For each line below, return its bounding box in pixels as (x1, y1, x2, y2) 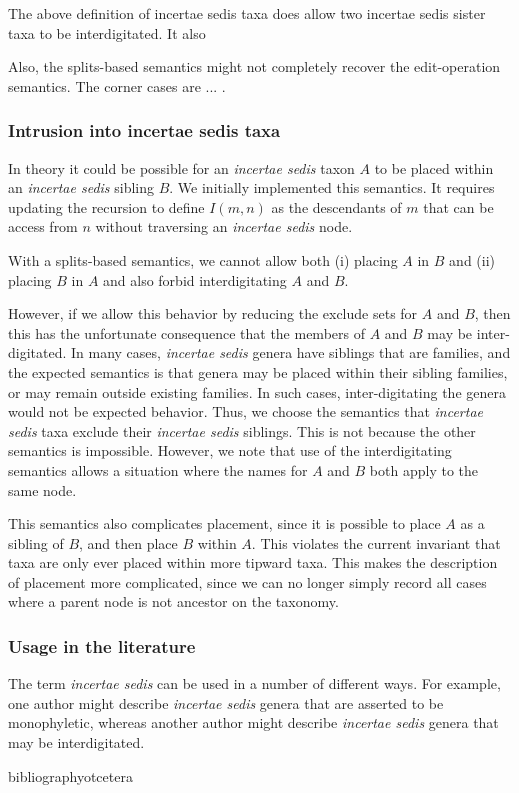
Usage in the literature (8, 633, 196, 658)
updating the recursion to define (8, 196, 205, 217)
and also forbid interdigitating (103, 269, 287, 290)
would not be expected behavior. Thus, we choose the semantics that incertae (8, 401, 484, 422)
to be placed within (374, 157, 494, 178)
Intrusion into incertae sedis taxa (8, 118, 281, 143)
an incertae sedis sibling (8, 177, 154, 198)
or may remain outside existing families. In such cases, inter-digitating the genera (8, 381, 506, 402)
